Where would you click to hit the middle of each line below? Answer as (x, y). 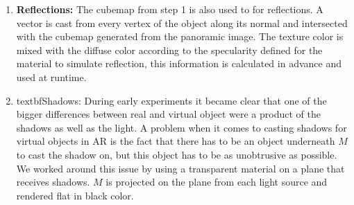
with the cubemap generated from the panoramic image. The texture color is (180, 36)
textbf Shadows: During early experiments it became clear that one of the (171, 100)
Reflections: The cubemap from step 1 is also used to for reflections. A (170, 9)
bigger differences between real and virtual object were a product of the (168, 114)
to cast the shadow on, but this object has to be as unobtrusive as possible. (177, 154)
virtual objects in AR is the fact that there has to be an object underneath (176, 141)
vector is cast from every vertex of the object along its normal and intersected (182, 23)
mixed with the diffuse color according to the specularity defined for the (169, 50)
